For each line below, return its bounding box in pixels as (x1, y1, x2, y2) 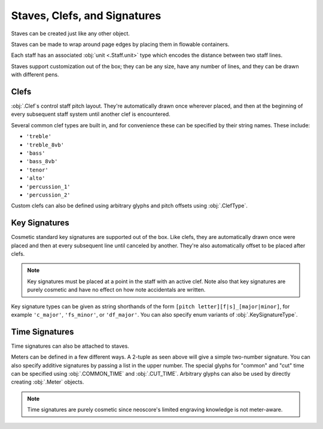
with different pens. (11, 71, 59, 78)
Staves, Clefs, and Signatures (11, 9, 161, 22)
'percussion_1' (26, 183, 71, 190)
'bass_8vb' (26, 158, 58, 165)
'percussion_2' (26, 191, 71, 198)
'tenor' (26, 166, 49, 173)
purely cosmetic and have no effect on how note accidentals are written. (27, 286, 206, 293)
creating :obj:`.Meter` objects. (11, 378, 84, 385)
